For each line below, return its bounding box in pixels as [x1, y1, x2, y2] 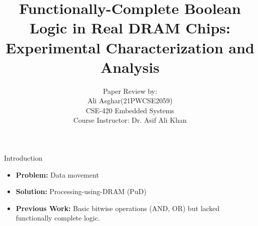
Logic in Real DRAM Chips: [29, 17, 230, 38]
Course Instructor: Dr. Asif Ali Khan [73, 115, 187, 125]
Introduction [4, 153, 42, 163]
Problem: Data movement [15, 169, 99, 180]
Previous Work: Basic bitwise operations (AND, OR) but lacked [15, 203, 220, 213]
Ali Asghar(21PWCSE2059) [87, 95, 173, 106]
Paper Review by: [102, 85, 157, 96]
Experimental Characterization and [5, 37, 254, 57]
